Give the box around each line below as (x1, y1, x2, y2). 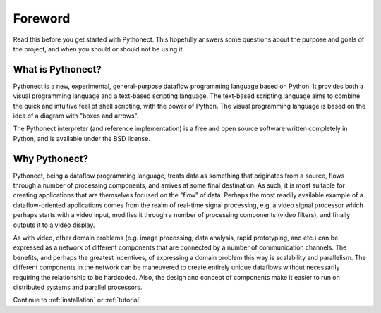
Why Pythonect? (13, 152, 88, 165)
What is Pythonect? (13, 63, 102, 75)
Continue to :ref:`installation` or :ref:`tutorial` (13, 296, 141, 305)
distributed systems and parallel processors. (13, 283, 143, 291)
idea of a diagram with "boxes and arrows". (13, 111, 139, 120)
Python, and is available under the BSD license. (13, 134, 151, 142)
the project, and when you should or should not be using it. (13, 44, 185, 53)
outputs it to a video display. (13, 221, 95, 229)
